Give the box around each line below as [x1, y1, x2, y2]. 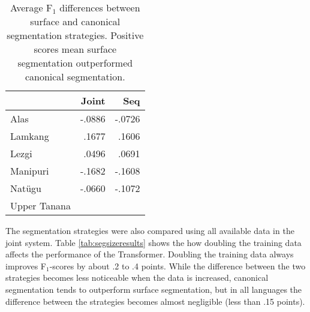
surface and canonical [30, 14, 121, 28]
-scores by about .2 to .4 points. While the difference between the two [49, 259, 306, 272]
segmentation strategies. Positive [7, 28, 144, 42]
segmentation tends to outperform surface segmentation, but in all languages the [5, 283, 302, 295]
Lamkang [10, 129, 49, 143]
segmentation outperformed [17, 56, 133, 70]
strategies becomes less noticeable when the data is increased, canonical [5, 271, 269, 284]
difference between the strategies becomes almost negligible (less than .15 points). [5, 295, 305, 307]
